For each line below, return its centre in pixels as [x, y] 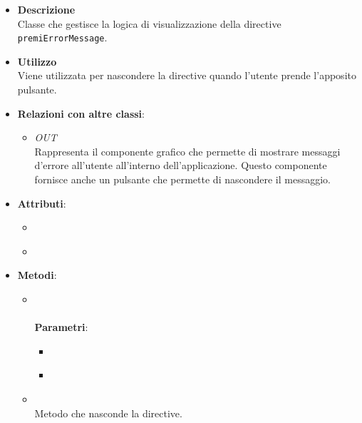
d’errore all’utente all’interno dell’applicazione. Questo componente [181, 165]
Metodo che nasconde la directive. [108, 413]
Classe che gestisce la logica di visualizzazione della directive [149, 23]
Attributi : [42, 203]
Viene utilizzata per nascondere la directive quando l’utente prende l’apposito [187, 75]
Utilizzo [37, 61]
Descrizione [46, 9]
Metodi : [37, 275]
